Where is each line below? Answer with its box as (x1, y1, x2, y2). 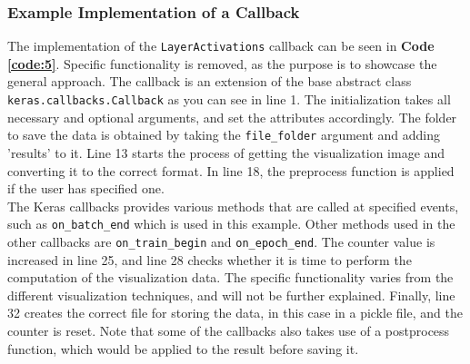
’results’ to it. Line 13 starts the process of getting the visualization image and (7, 143, 445, 162)
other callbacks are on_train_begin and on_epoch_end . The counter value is (7, 232, 435, 251)
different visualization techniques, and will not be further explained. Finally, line (7, 285, 455, 304)
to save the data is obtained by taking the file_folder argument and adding (7, 125, 441, 144)
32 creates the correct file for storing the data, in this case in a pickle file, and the (7, 303, 463, 322)
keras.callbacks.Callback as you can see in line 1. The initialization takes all (7, 90, 451, 109)
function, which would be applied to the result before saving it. (7, 339, 359, 358)
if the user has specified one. (7, 179, 165, 198)
